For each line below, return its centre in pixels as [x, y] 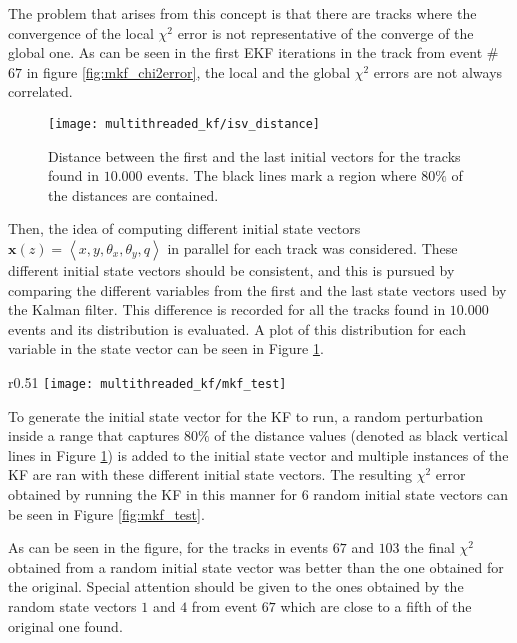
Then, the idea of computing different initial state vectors [184, 228]
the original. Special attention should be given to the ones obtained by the [236, 586]
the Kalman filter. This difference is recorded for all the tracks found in [227, 309]
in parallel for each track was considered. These [312, 248]
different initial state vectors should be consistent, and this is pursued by [231, 270]
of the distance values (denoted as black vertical [361, 435]
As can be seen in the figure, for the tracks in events [168, 547]
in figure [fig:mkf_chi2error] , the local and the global [188, 71]
